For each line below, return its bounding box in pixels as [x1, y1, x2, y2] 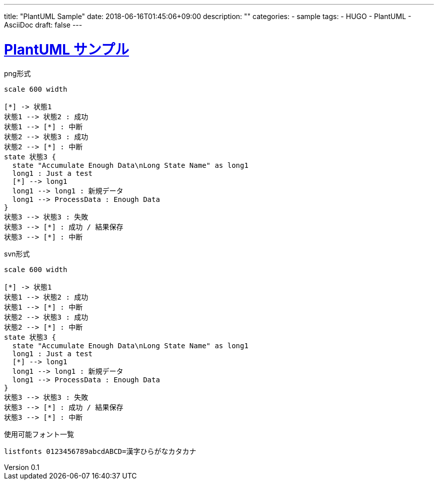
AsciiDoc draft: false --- [4, 21, 82, 29]
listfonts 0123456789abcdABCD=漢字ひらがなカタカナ [4, 447, 196, 455]
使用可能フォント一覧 [4, 429, 74, 438]
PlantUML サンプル [4, 41, 129, 58]
